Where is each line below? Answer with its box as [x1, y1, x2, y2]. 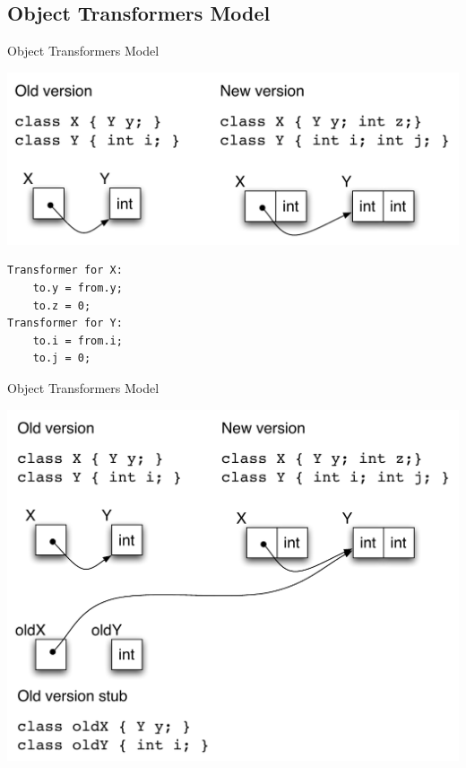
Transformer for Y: [7, 317, 123, 330]
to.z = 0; [32, 299, 91, 312]
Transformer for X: [7, 264, 123, 277]
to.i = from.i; [32, 334, 123, 347]
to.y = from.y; [32, 281, 123, 294]
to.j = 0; [32, 352, 91, 365]
